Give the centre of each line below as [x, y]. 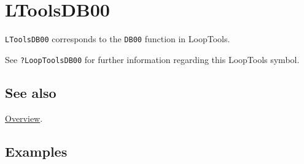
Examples [36, 151]
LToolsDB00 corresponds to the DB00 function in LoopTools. [118, 39]
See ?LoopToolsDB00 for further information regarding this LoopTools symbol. [152, 59]
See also [31, 92]
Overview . [24, 118]
